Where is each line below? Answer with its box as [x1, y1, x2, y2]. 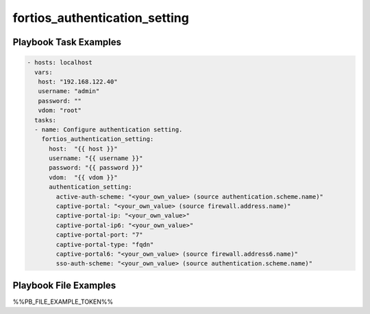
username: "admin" [38, 88, 100, 95]
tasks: [34, 116, 57, 124]
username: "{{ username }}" [49, 155, 143, 162]
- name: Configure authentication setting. [34, 125, 183, 133]
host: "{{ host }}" [49, 144, 118, 153]
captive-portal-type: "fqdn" [56, 240, 154, 248]
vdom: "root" [38, 107, 82, 114]
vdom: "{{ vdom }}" [49, 173, 118, 181]
